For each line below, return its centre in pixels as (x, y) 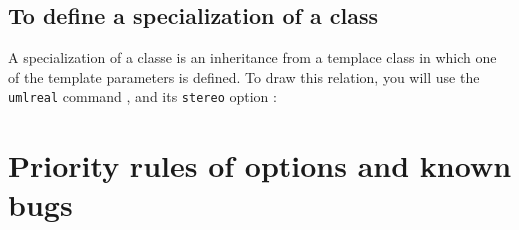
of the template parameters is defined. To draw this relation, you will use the (244, 76)
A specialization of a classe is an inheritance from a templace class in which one (252, 57)
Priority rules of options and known (260, 165)
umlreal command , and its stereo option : (142, 96)
